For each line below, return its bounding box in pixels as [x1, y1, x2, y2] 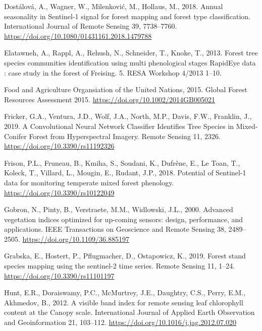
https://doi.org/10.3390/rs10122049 [4, 187, 115, 197]
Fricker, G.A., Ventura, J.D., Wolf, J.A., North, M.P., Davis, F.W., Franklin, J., [4, 111, 252, 121]
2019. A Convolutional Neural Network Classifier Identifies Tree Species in [4, 120, 234, 131]
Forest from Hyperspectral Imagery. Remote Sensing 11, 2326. [29, 130, 221, 141]
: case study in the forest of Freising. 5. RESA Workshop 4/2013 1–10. [4, 67, 222, 78]
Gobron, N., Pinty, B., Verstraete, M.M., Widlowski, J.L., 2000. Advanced [4, 204, 233, 215]
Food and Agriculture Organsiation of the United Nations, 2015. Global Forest [4, 84, 247, 95]
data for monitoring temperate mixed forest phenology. [4, 177, 174, 187]
